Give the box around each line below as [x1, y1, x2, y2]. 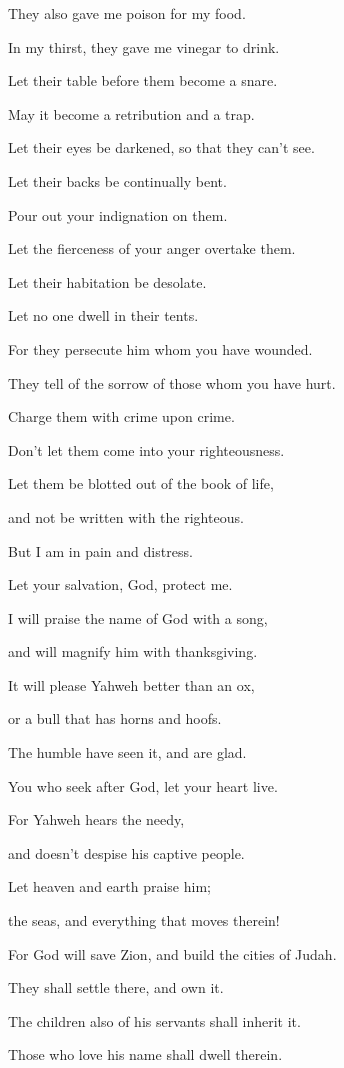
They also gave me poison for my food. [8, 3, 246, 23]
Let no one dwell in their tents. [8, 305, 199, 326]
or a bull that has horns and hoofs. [8, 708, 222, 729]
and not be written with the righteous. [8, 506, 244, 527]
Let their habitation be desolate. [8, 271, 207, 292]
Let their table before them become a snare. [8, 70, 278, 91]
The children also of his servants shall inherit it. [8, 1010, 301, 1031]
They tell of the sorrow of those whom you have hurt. [8, 372, 336, 393]
